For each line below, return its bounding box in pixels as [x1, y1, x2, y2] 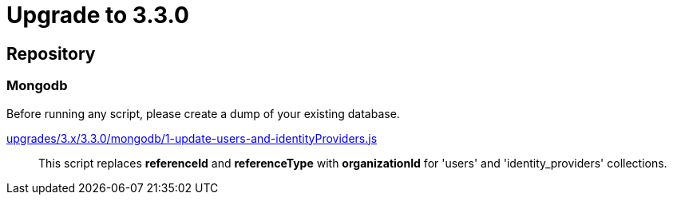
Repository [6, 43, 96, 64]
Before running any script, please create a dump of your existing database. [6, 106, 400, 120]
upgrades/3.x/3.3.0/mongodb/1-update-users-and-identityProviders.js [6, 131, 378, 145]
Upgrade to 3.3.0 [6, 2, 189, 29]
